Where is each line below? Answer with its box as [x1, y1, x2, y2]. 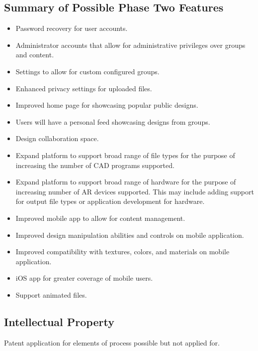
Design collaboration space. [15, 133, 99, 144]
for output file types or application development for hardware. [15, 196, 205, 206]
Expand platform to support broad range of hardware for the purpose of [15, 176, 236, 187]
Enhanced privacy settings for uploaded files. [15, 83, 152, 93]
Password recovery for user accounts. [15, 23, 128, 33]
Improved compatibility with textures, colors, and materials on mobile [15, 246, 230, 257]
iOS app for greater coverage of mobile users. [15, 273, 153, 283]
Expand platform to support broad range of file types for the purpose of [15, 150, 235, 160]
